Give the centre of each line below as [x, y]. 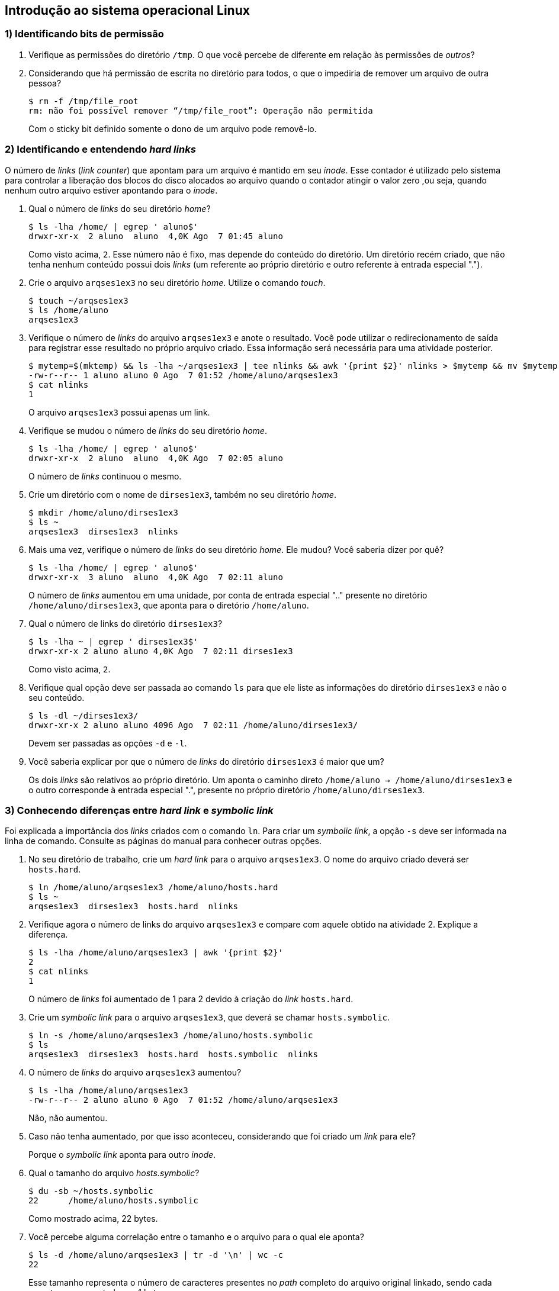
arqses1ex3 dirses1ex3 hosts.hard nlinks [134, 907]
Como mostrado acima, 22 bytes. [93, 1219]
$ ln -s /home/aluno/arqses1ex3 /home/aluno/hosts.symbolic [171, 1036]
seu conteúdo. [57, 697]
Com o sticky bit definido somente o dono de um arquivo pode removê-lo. [173, 128]
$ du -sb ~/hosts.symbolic [91, 1191]
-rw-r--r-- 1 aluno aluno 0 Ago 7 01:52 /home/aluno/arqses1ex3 [183, 375]
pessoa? [45, 83]
